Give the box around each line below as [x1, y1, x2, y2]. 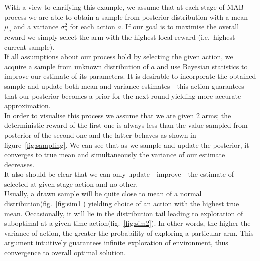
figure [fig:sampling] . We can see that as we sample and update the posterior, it [4, 139, 249, 150]
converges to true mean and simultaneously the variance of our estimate [4, 149, 225, 160]
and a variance [14, 21, 59, 32]
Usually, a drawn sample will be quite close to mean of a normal [4, 188, 202, 199]
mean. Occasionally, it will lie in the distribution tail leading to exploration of [4, 208, 243, 218]
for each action [70, 21, 115, 32]
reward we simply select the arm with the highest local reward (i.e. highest [4, 31, 235, 42]
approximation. [4, 100, 51, 111]
